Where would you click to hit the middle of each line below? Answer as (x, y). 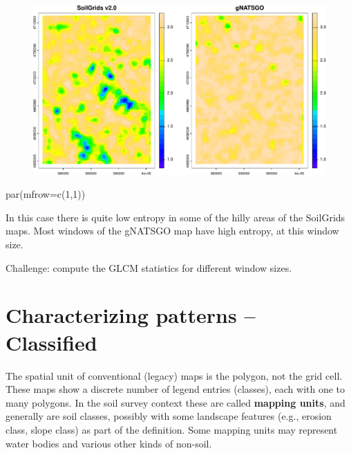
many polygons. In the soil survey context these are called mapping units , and (175, 402)
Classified (51, 342)
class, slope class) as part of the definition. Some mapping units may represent (172, 429)
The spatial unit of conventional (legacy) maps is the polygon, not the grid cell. (174, 375)
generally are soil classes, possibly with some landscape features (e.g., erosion (169, 416)
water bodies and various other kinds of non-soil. (109, 443)
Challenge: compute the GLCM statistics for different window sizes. (149, 267)
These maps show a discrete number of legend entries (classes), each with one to (175, 389)
